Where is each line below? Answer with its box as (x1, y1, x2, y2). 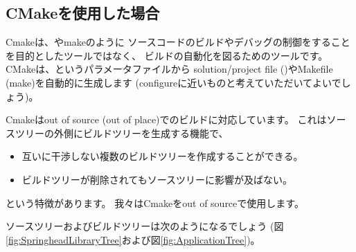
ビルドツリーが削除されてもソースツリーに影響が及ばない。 (21, 172, 292, 186)
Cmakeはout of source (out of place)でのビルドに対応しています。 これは (6, 112, 327, 127)
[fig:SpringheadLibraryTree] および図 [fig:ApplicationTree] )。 (6, 232, 260, 246)
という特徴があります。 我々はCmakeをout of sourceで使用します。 (6, 195, 304, 210)
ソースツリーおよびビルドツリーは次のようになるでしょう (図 (6, 219, 284, 233)
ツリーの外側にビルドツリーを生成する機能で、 (15, 125, 229, 140)
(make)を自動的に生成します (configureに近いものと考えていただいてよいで (6, 75, 341, 89)
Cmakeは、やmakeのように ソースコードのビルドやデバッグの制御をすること (6, 35, 350, 49)
